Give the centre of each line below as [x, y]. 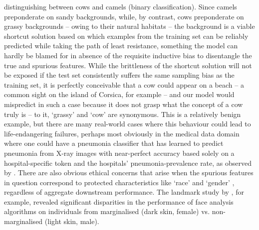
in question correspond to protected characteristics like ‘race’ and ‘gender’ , [119, 182]
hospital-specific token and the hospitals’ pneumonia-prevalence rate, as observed [128, 163]
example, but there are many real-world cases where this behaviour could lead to [128, 124]
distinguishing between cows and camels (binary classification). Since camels [121, 6]
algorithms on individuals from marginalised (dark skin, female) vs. [107, 211]
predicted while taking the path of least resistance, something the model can [121, 46]
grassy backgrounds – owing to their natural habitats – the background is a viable [129, 26]
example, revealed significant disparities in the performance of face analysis [119, 201]
